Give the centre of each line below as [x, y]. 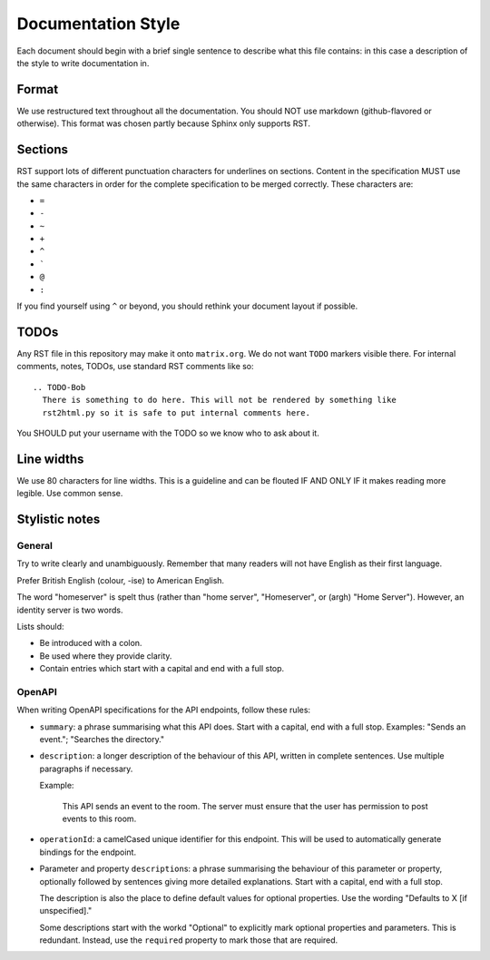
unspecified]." [66, 911]
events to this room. [99, 818]
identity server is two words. [70, 610]
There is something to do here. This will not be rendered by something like [219, 400]
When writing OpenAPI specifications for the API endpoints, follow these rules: [164, 710]
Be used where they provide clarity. [106, 656]
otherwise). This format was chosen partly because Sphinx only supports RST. [163, 123]
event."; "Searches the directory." [102, 740]
